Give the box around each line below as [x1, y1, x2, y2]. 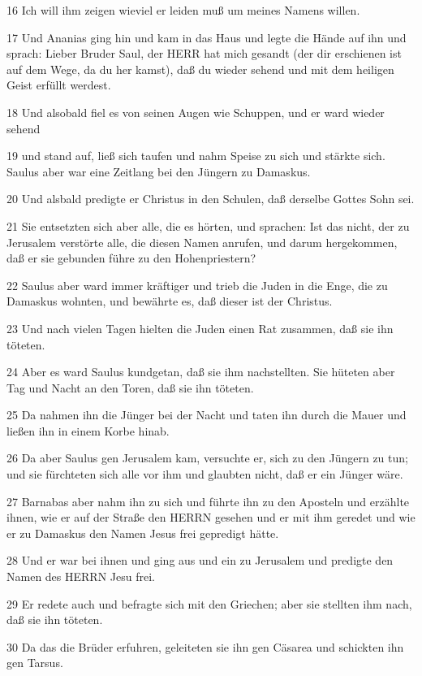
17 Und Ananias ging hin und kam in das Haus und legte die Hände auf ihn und [6, 28, 407, 45]
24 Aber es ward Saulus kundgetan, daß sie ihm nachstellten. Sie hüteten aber [6, 363, 395, 380]
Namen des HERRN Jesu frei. [6, 568, 155, 585]
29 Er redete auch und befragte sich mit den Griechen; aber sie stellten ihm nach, [6, 595, 412, 612]
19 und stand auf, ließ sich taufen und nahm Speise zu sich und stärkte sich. [6, 147, 385, 164]
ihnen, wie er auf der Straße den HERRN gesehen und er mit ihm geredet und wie [6, 509, 416, 526]
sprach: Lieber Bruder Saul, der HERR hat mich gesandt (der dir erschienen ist [6, 45, 402, 62]
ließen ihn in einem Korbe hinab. [6, 422, 170, 439]
